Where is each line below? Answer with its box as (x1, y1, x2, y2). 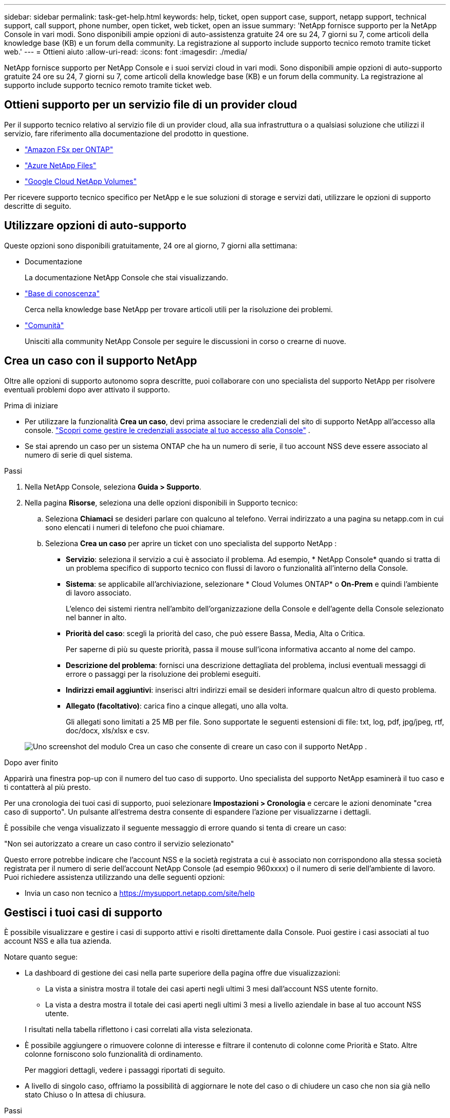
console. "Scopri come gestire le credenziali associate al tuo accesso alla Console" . (25, 425, 310, 435)
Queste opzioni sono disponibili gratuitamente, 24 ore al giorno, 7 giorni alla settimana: (4, 241, 297, 250)
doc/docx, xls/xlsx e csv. (66, 726, 149, 735)
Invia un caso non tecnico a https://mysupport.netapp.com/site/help (25, 888, 255, 897)
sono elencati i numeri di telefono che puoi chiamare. (45, 522, 224, 532)
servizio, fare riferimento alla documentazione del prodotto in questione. (4, 129, 249, 138)
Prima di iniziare (4, 401, 58, 410)
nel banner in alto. (66, 612, 127, 622)
